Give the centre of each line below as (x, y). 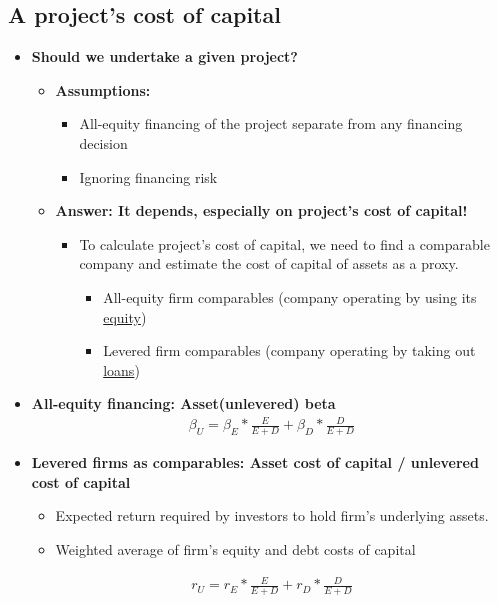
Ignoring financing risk (148, 176)
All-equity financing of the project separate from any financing (271, 123)
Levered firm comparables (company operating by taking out (289, 350)
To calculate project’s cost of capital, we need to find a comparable (284, 243)
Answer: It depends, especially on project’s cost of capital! (261, 210)
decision (103, 142)
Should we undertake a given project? (164, 56)
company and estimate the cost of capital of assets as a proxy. (269, 263)
